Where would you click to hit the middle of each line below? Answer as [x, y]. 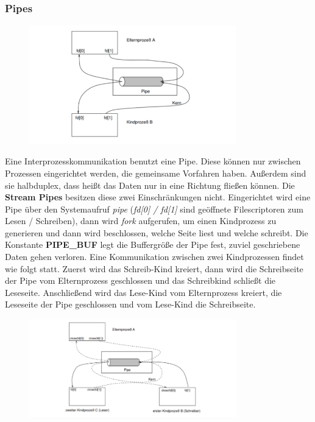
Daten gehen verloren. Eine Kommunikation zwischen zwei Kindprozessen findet [154, 257]
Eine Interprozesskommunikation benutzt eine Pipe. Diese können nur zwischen [153, 161]
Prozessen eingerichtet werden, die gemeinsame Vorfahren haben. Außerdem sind [156, 173]
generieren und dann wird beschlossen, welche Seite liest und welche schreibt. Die [157, 232]
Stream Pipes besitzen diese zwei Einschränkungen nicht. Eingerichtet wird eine [158, 197]
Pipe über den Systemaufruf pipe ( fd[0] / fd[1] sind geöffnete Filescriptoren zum [154, 209]
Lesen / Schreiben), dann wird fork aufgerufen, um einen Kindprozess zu [141, 221]
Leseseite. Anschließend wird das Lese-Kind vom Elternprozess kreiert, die [143, 292]
